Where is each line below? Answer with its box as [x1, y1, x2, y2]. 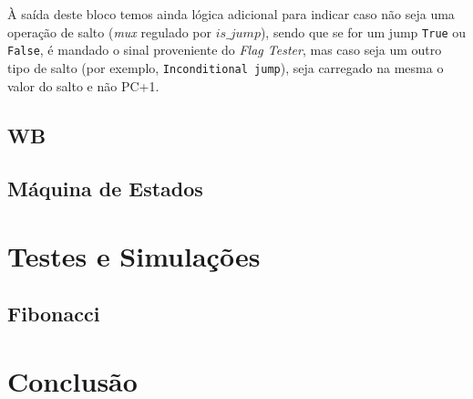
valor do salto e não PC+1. [7, 76, 159, 95]
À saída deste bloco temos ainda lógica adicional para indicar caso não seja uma [7, 5, 455, 23]
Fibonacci [7, 299, 100, 328]
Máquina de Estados [7, 174, 203, 203]
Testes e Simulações [7, 236, 261, 274]
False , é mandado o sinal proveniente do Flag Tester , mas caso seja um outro [7, 40, 442, 59]
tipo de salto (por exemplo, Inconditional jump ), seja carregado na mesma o [7, 58, 444, 77]
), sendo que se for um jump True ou [260, 22, 467, 41]
